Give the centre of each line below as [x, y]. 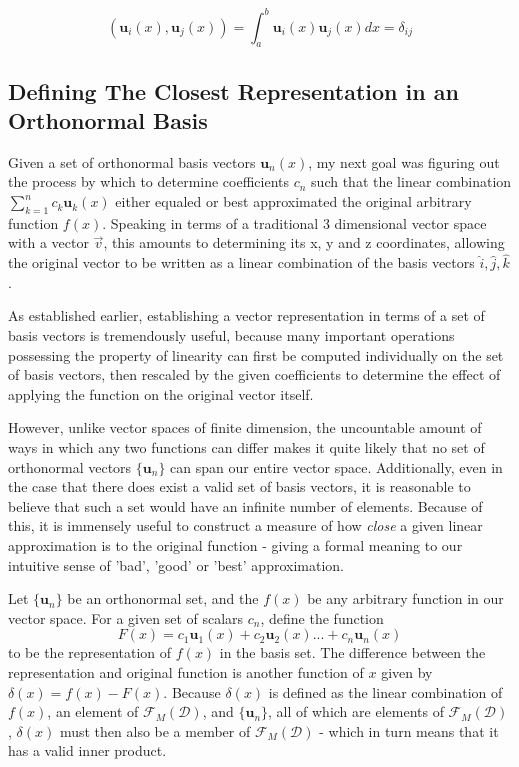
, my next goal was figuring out [404, 161]
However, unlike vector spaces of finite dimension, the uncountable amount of [245, 427]
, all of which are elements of [356, 711]
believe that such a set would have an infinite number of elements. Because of [245, 505]
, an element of [93, 711]
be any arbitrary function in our [405, 598]
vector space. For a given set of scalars [126, 617]
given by [407, 671]
